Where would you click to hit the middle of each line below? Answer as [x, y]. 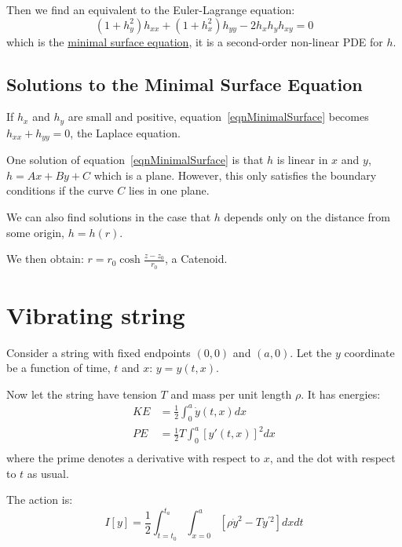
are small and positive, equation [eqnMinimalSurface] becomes [218, 117]
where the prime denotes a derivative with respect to [133, 458]
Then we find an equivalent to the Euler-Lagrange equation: [151, 9]
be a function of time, [58, 368]
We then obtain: [45, 259]
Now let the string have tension [82, 394]
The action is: [40, 500]
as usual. [48, 473]
